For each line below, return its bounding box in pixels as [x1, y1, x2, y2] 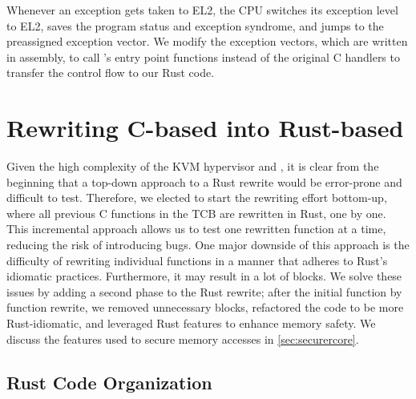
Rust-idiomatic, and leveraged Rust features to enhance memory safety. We [6, 315, 376, 332]
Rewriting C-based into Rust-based [6, 111, 404, 144]
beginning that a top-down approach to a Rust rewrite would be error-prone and [6, 173, 402, 190]
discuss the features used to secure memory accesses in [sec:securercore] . [6, 330, 359, 347]
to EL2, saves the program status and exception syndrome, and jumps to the [6, 17, 384, 34]
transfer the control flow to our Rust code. [6, 64, 215, 81]
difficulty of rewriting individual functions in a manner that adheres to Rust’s [6, 252, 388, 268]
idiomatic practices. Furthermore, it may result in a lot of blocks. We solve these [6, 268, 402, 284]
